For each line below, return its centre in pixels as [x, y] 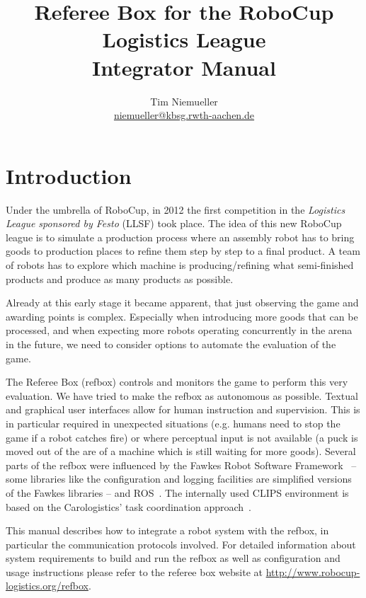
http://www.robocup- [313, 571]
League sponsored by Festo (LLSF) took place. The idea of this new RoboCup [174, 223]
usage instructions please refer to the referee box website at [134, 571]
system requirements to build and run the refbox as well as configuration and [173, 558]
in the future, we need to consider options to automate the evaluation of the [171, 344]
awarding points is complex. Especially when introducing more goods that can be [182, 316]
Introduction [69, 175]
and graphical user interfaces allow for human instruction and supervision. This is [183, 409]
